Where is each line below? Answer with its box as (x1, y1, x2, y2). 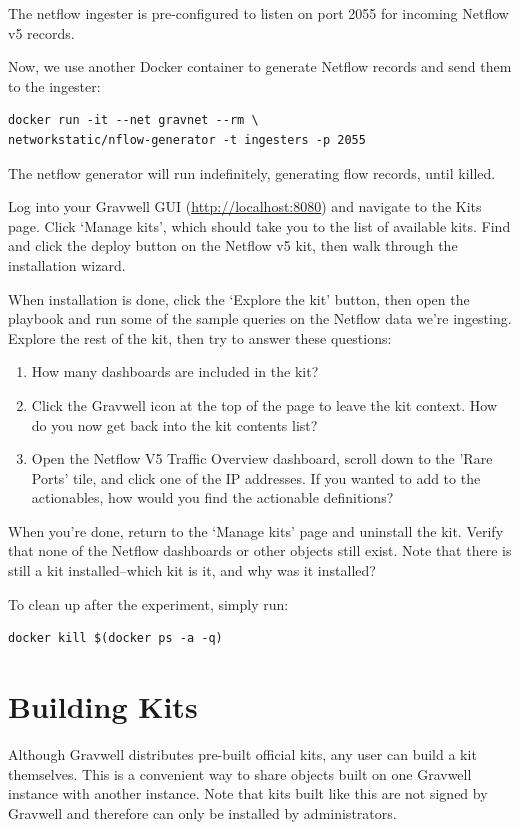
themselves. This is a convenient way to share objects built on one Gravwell (8, 763, 472, 784)
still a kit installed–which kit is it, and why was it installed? (8, 560, 376, 581)
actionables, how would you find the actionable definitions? (31, 487, 394, 508)
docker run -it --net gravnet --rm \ (8, 113, 259, 128)
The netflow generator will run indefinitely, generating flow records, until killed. (8, 162, 496, 183)
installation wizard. (8, 254, 126, 275)
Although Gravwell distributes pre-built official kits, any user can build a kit (8, 743, 477, 764)
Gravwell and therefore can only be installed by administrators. (8, 802, 397, 823)
